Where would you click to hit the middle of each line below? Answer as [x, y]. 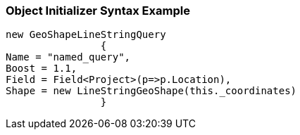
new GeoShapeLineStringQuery [86, 35]
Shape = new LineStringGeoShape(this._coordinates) [151, 91]
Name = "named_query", [68, 57]
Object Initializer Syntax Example [98, 11]
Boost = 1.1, [42, 69]
